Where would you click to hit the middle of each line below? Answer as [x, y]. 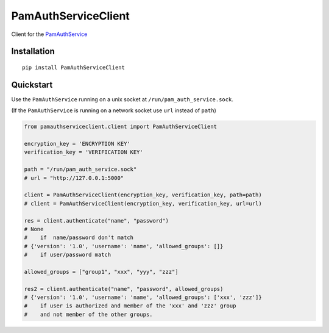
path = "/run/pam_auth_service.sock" [80, 170]
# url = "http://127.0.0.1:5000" [74, 178]
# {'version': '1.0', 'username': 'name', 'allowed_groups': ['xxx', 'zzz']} [143, 298]
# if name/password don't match [79, 238]
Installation [33, 52]
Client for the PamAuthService [49, 34]
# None [34, 229]
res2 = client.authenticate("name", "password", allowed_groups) [124, 289]
